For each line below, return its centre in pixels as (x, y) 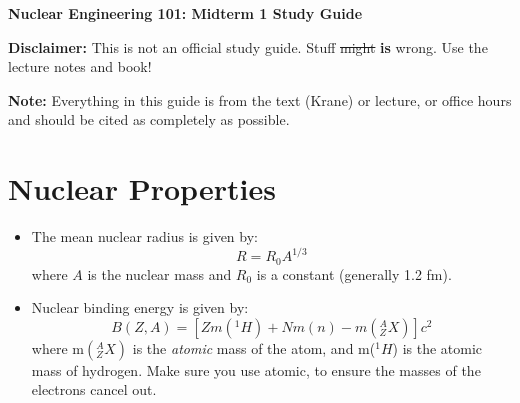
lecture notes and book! (80, 66)
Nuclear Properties (142, 188)
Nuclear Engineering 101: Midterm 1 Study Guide (185, 13)
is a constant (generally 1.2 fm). (354, 273)
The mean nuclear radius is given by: (144, 236)
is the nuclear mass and (159, 273)
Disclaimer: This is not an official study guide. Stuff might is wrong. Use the (248, 46)
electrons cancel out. (94, 389)
